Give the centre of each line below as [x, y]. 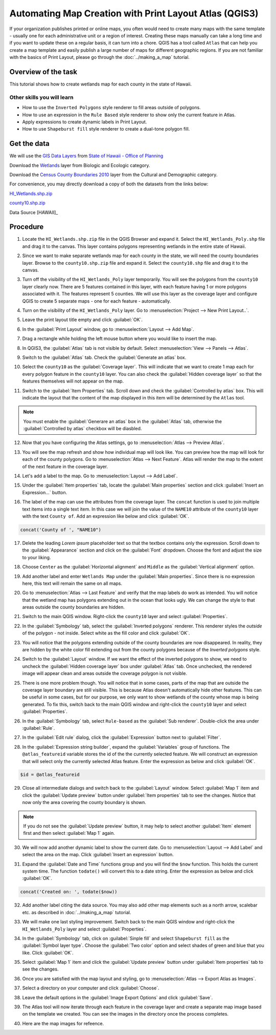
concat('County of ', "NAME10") [61, 530]
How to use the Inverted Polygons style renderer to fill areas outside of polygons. [112, 108]
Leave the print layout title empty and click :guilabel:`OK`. [83, 320]
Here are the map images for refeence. [63, 1023]
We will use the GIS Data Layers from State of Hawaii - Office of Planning [86, 156]
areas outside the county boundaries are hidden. [74, 607]
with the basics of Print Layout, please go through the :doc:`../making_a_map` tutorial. [100, 57]
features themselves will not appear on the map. [73, 381]
